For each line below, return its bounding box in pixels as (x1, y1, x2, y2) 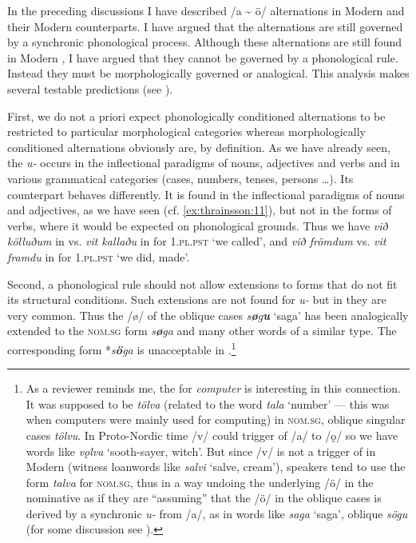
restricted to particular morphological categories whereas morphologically (7, 123, 366, 140)
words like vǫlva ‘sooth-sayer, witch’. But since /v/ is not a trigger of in (26, 442, 376, 459)
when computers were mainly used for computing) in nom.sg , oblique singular (26, 411, 406, 428)
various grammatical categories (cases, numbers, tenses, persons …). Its (7, 170, 354, 186)
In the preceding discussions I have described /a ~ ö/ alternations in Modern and (7, 2, 405, 18)
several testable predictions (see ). (7, 80, 173, 97)
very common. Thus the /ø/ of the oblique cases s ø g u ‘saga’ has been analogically (7, 306, 409, 323)
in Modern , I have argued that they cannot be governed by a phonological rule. (7, 49, 398, 66)
